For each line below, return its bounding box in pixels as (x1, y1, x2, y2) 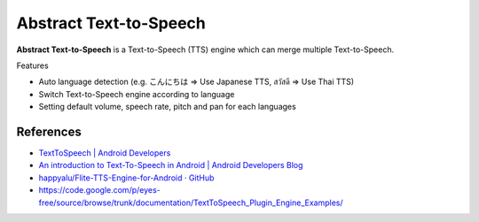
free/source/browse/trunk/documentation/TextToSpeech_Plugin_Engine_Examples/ (38, 197, 343, 208)
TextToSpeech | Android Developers (38, 148, 171, 158)
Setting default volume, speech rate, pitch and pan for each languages (38, 102, 296, 112)
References (16, 124, 82, 139)
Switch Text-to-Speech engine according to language (38, 88, 235, 99)
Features (16, 60, 49, 71)
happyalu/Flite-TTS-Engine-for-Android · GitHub (38, 172, 215, 183)
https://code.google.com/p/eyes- (38, 185, 161, 195)
